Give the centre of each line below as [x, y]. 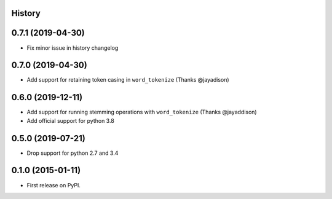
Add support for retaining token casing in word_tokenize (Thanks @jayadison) [128, 80]
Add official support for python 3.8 [71, 120]
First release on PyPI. [54, 185]
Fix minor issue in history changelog [73, 48]
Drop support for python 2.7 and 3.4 [73, 153]
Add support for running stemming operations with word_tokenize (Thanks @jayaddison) [142, 112]
